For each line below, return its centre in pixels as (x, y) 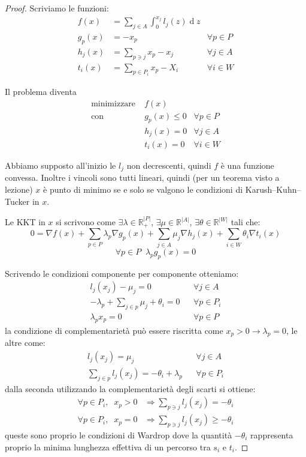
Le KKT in (25, 222)
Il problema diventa (41, 92)
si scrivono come (86, 222)
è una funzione (247, 165)
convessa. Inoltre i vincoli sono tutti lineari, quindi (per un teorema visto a (142, 177)
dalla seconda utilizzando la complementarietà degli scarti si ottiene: (130, 388)
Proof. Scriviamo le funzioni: (57, 8)
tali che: (246, 222)
